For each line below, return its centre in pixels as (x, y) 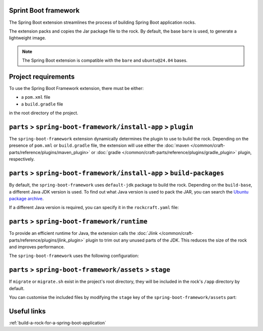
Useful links (28, 311)
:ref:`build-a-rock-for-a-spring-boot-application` (58, 323)
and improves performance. (37, 247)
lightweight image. (28, 38)
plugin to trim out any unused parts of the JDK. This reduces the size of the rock (166, 240)
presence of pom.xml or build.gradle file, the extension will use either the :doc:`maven (99, 145)
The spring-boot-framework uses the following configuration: (74, 256)
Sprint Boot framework (44, 10)
